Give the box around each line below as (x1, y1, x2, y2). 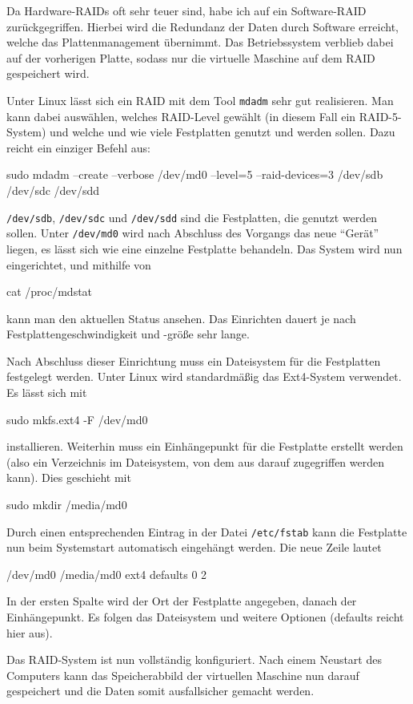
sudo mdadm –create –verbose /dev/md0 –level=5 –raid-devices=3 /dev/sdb (6, 166, 383, 183)
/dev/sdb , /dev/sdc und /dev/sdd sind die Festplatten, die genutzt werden (6, 208, 378, 225)
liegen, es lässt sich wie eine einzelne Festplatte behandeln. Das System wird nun (6, 240, 403, 257)
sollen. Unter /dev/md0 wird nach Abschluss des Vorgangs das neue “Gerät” (6, 225, 379, 241)
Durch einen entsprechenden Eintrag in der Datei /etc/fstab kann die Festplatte (6, 523, 407, 540)
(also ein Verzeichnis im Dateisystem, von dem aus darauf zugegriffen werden (6, 453, 385, 470)
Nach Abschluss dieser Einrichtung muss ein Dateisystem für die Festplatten (6, 352, 381, 369)
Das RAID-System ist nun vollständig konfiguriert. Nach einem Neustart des (6, 651, 382, 668)
